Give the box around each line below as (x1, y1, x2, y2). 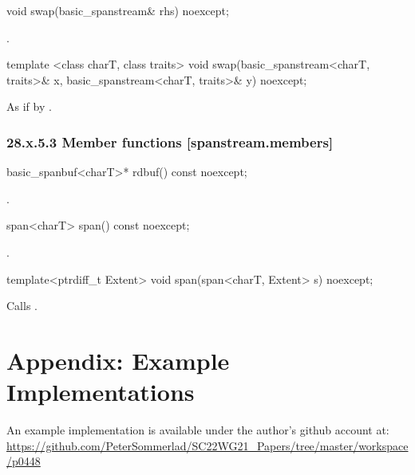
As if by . (6, 98, 52, 115)
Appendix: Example (6, 343, 230, 376)
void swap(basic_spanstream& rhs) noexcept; (6, 2, 229, 18)
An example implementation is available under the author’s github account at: (6, 422, 389, 438)
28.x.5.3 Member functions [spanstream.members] (6, 132, 334, 151)
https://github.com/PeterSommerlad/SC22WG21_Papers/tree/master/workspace (6, 437, 409, 453)
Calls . (6, 297, 38, 314)
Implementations (6, 375, 195, 408)
